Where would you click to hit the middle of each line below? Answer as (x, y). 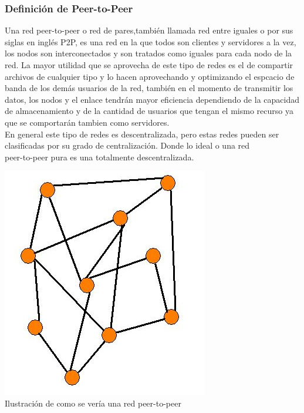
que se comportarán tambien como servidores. (87, 122)
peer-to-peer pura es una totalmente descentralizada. (99, 157)
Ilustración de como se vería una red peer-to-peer (93, 403)
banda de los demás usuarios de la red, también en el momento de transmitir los (149, 88)
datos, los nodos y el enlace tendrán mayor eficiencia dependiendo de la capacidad (152, 99)
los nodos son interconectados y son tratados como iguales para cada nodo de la (148, 53)
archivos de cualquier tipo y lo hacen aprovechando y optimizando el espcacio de (150, 76)
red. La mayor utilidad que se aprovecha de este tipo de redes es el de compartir (149, 65)
